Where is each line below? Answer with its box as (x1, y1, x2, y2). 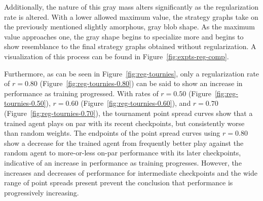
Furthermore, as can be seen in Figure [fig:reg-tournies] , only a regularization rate (4, 68, 259, 78)
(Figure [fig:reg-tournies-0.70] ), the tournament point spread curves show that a (4, 107, 253, 118)
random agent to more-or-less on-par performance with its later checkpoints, (4, 147, 241, 158)
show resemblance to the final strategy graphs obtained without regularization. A (4, 41, 256, 52)
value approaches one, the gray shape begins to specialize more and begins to (4, 31, 244, 42)
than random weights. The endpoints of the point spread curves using (4, 128, 220, 138)
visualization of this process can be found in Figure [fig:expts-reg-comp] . (4, 51, 229, 61)
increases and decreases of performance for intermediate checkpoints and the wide (4, 167, 257, 178)
